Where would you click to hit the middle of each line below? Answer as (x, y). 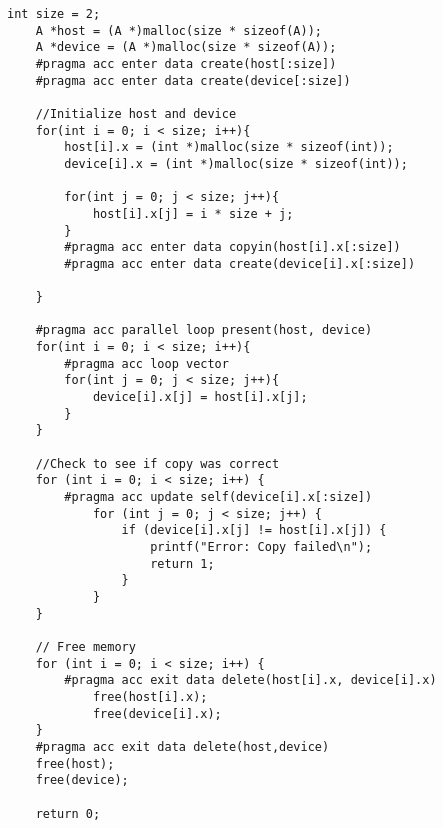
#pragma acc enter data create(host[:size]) (186, 63)
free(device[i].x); (157, 713)
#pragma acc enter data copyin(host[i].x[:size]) (232, 247)
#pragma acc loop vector (146, 363)
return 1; (182, 563)
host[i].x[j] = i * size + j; (193, 213)
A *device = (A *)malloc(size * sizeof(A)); (186, 47)
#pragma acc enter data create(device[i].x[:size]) (240, 263)
